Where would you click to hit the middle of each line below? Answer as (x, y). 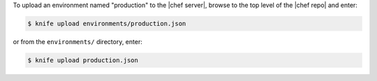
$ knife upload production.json (83, 60)
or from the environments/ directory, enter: (77, 41)
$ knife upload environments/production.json (107, 23)
